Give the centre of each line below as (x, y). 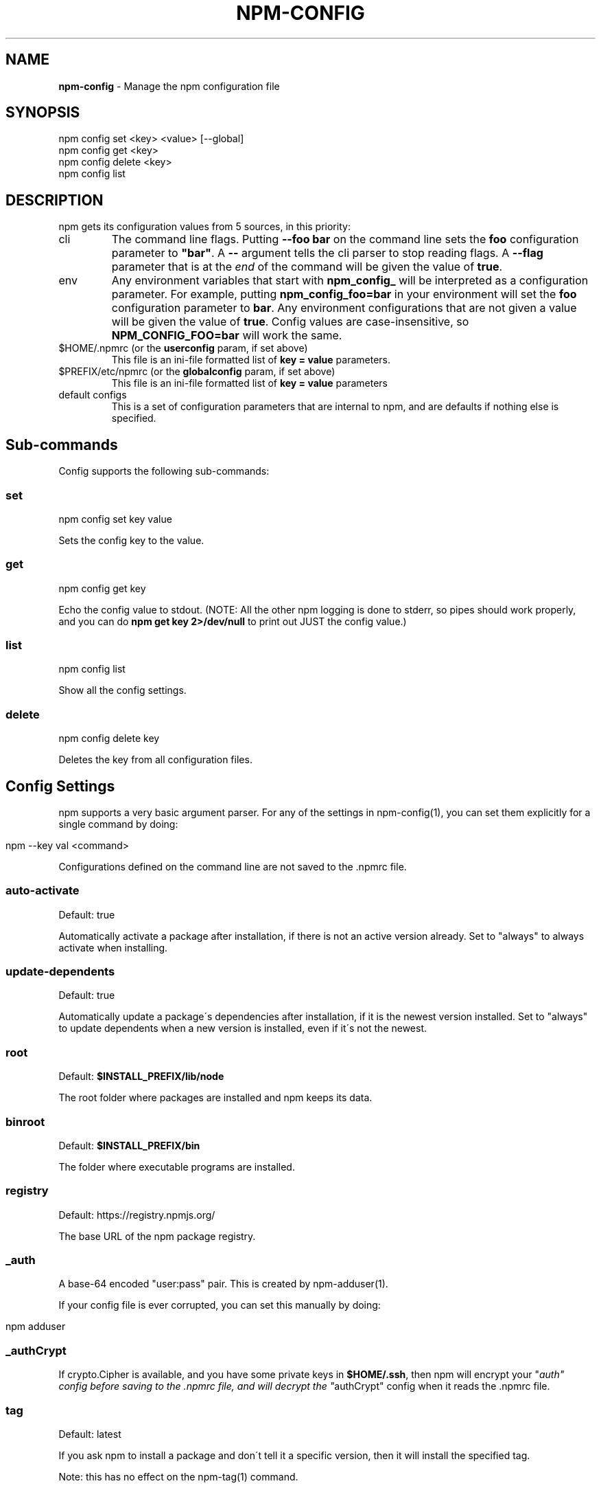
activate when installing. (113, 947)
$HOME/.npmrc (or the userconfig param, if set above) (183, 348)
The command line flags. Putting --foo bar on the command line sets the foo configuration (345, 239)
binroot (25, 1121)
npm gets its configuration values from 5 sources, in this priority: (204, 227)
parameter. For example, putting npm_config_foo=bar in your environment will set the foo (344, 294)
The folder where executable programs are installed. (177, 1166)
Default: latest (90, 1434)
